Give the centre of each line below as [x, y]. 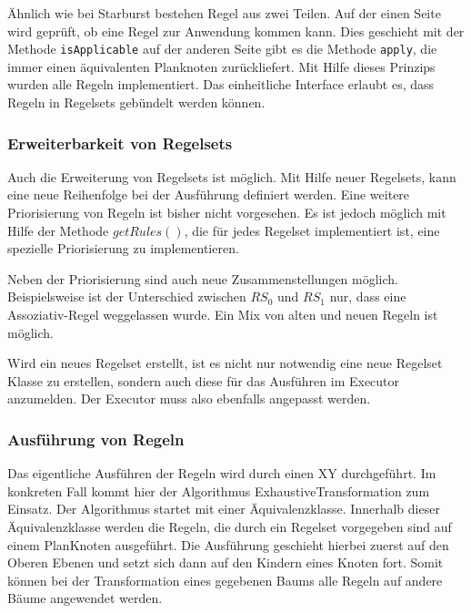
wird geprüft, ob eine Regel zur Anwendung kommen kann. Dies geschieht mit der [236, 31]
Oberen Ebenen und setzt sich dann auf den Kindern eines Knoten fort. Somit [225, 562]
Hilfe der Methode [58, 230]
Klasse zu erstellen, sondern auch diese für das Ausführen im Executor [204, 380]
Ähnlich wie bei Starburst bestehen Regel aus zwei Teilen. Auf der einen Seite [224, 13]
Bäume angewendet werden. [85, 598]
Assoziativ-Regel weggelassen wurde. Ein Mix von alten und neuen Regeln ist [223, 314]
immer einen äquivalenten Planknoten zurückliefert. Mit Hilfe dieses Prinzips [221, 66]
